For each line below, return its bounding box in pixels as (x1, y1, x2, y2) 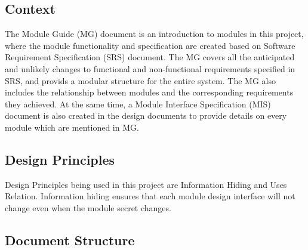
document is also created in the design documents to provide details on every (5, 109, 287, 122)
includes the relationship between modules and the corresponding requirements (5, 86, 294, 98)
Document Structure (5, 230, 135, 249)
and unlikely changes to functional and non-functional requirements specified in (5, 62, 295, 75)
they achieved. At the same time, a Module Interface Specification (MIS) (5, 97, 271, 110)
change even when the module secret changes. (5, 201, 171, 214)
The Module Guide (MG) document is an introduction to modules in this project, (5, 27, 304, 40)
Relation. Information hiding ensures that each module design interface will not (5, 190, 295, 202)
